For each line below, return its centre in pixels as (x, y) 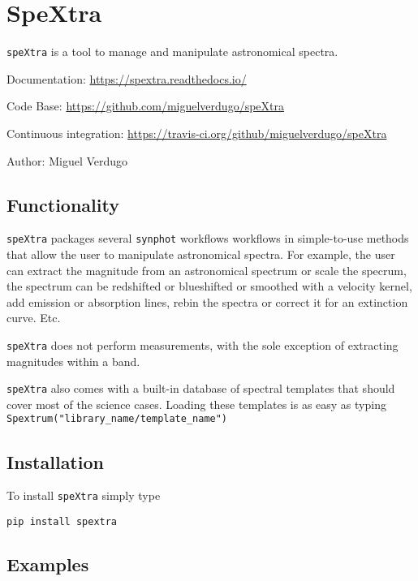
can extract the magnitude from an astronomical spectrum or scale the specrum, (207, 270)
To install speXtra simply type (84, 495)
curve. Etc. (34, 318)
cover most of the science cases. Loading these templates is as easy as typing (196, 404)
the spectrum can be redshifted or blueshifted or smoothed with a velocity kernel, (209, 286)
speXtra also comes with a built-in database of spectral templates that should (201, 388)
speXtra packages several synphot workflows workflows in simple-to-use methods (208, 238)
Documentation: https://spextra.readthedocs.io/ (127, 78)
